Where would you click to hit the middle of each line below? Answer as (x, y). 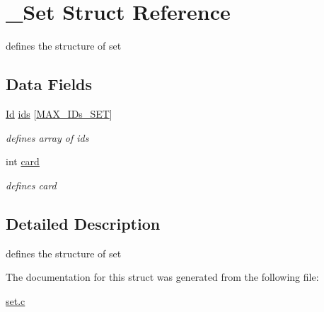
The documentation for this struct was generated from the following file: (162, 277)
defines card (31, 185)
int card (23, 161)
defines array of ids (47, 137)
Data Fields (49, 84)
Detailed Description (83, 223)
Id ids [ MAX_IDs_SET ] (59, 113)
